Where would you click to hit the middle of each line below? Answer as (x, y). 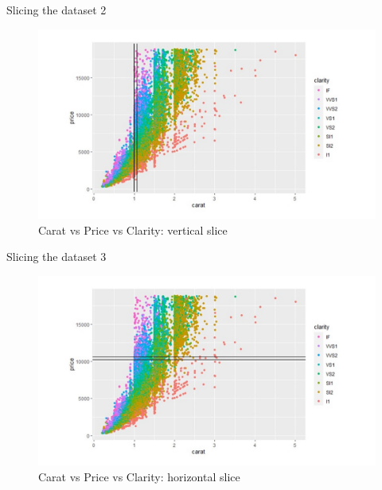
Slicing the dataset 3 (57, 257)
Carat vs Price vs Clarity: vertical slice (133, 229)
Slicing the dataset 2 (57, 10)
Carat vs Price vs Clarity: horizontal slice (139, 476)
